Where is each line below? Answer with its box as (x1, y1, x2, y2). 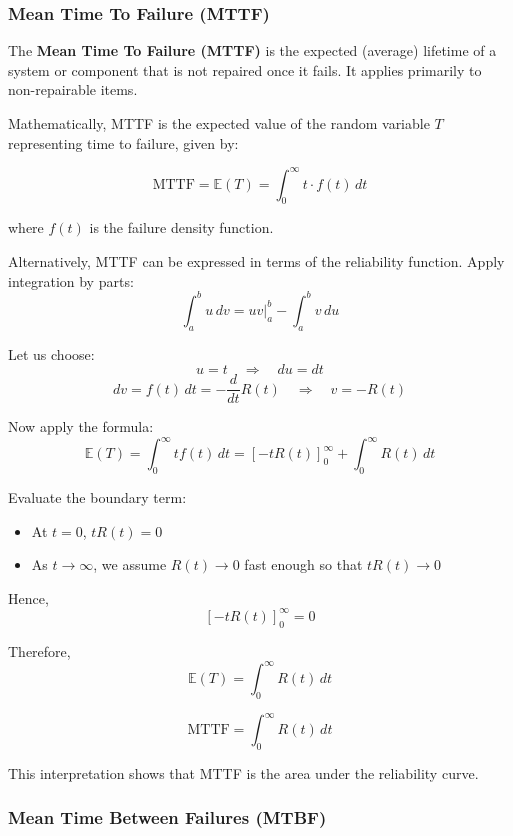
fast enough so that (244, 554, 363, 575)
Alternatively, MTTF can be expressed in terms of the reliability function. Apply (8, 251, 505, 272)
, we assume (93, 554, 167, 575)
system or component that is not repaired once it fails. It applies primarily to (8, 59, 482, 80)
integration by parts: (8, 270, 134, 291)
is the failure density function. (89, 217, 274, 238)
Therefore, (8, 640, 71, 661)
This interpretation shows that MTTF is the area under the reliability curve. (8, 762, 479, 783)
